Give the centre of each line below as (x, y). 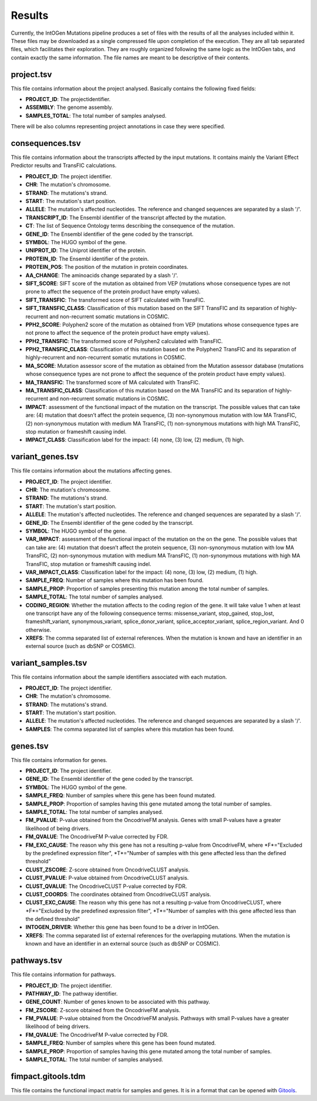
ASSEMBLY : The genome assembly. (69, 107)
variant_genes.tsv (45, 457)
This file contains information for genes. (59, 760)
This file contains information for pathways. (63, 974)
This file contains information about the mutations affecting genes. (91, 471)
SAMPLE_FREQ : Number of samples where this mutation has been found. (114, 580)
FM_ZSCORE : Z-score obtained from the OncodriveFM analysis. (103, 1010)
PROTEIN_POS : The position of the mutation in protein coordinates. (107, 267)
